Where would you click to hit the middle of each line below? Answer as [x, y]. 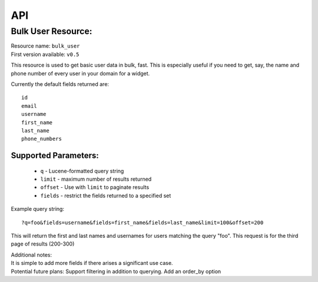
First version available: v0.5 [45, 54]
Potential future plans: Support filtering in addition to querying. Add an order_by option [116, 271]
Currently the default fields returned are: [60, 84]
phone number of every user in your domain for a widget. [80, 73]
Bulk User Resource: [52, 31]
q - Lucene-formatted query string [82, 171]
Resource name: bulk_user [45, 46]
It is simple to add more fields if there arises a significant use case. [92, 263]
